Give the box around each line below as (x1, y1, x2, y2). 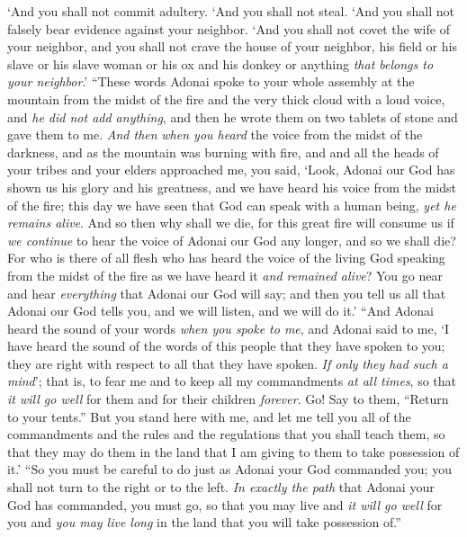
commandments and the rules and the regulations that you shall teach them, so (7, 425, 445, 443)
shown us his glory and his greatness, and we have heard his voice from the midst (7, 177, 456, 196)
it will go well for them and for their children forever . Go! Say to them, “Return (7, 389, 449, 408)
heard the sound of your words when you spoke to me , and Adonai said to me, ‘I (7, 318, 450, 337)
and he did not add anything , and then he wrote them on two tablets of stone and (7, 107, 458, 126)
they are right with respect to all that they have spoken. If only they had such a (7, 354, 448, 372)
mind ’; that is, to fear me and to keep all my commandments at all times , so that (7, 371, 457, 390)
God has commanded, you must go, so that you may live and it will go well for (7, 495, 443, 514)
